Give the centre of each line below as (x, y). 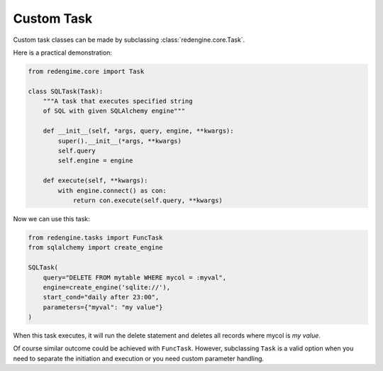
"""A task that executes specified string (118, 101)
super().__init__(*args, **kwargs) (120, 141)
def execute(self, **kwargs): (95, 181)
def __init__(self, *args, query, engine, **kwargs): (138, 131)
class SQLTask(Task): (66, 91)
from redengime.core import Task (86, 71)
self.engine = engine (95, 161)
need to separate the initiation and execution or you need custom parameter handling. (139, 358)
